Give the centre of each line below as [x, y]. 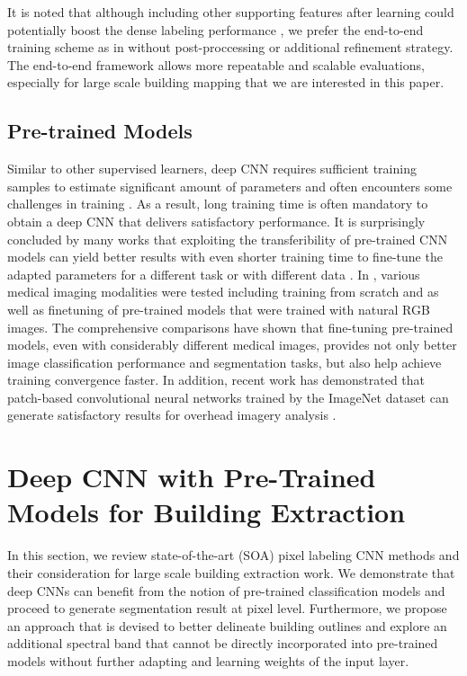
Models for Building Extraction [207, 512]
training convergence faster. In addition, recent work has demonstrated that [216, 380]
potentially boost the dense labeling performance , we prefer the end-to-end [216, 29]
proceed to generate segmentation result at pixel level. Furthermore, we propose [227, 608]
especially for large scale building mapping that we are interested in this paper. [226, 82]
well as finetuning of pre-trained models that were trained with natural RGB [219, 309]
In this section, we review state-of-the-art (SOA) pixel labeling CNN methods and [233, 555]
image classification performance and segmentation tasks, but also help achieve [225, 362]
